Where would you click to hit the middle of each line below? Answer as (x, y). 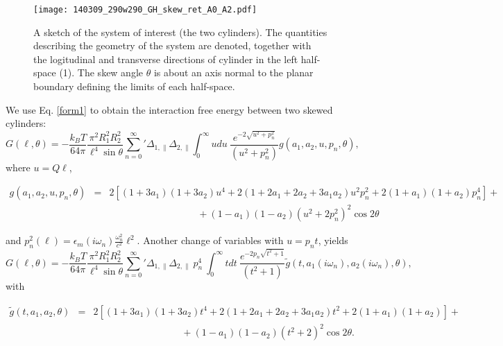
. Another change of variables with (210, 240)
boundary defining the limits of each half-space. (134, 86)
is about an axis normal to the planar (233, 72)
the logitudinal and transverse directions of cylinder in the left (166, 59)
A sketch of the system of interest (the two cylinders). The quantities (180, 32)
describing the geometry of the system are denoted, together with (172, 45)
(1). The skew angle (101, 72)
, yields (333, 240)
